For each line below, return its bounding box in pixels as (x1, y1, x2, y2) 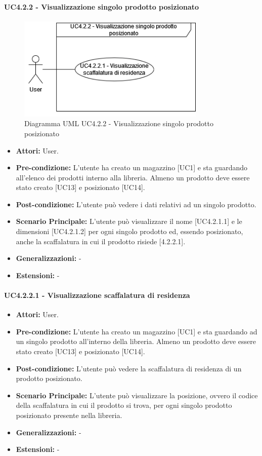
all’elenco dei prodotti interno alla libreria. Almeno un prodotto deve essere (16, 172, 250, 182)
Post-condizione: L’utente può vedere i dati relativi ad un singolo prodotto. (16, 199, 256, 209)
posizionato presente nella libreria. (16, 409, 122, 420)
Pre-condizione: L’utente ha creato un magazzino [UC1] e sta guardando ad (16, 326, 257, 336)
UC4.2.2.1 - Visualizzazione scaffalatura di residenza (4, 290, 190, 300)
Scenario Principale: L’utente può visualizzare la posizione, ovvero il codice (16, 390, 258, 400)
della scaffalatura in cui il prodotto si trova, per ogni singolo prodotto (16, 400, 232, 410)
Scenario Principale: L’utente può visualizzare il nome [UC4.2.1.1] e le (16, 216, 242, 226)
